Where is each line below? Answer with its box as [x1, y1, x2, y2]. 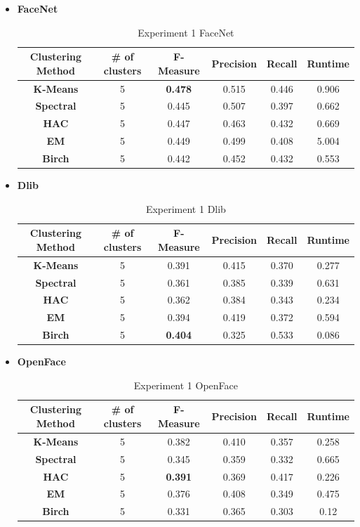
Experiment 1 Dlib [145, 201, 226, 216]
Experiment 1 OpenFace [133, 377, 238, 392]
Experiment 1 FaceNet [138, 25, 234, 39]
